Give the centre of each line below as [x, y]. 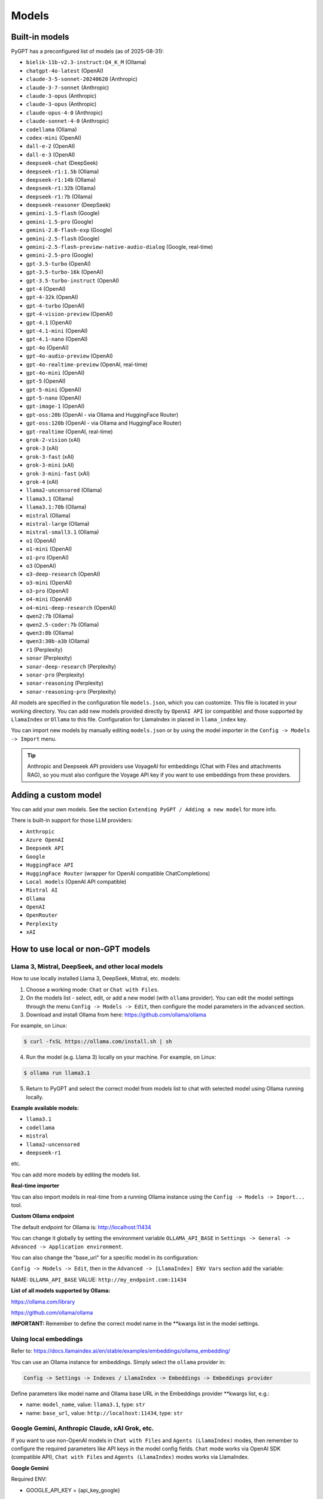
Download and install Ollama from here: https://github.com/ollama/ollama [116, 1015]
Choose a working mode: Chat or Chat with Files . [92, 989]
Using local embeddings [47, 1339]
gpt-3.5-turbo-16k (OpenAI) [65, 272]
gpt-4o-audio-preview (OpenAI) [69, 356]
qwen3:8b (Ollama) [50, 633]
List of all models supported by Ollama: [61, 1291]
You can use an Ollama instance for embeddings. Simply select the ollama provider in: [118, 1362]
